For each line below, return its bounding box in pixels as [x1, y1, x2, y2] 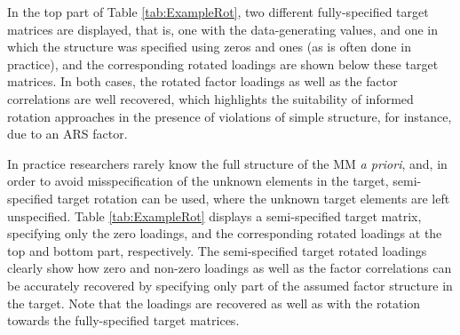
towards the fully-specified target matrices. [7, 311, 240, 330]
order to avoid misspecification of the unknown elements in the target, [7, 171, 389, 190]
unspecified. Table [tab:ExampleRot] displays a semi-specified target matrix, [7, 206, 422, 225]
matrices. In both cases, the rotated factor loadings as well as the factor [7, 72, 398, 91]
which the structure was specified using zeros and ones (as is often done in [7, 37, 411, 56]
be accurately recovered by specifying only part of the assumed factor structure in [7, 275, 453, 294]
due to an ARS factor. [7, 124, 128, 143]
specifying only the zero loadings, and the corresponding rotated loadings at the [7, 224, 442, 243]
